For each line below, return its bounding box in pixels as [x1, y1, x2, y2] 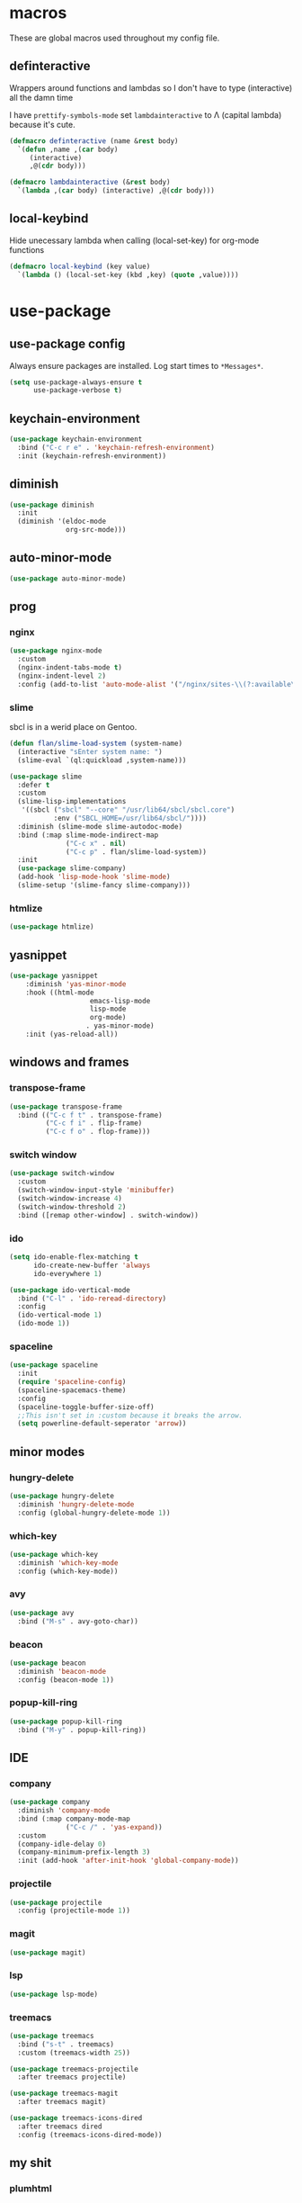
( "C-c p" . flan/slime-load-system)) [66, 847, 207, 857]
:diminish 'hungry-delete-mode [17, 1499, 135, 1509]
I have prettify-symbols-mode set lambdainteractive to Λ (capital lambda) [9, 109, 282, 120]
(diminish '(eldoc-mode [17, 517, 106, 526]
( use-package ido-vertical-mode [9, 1285, 130, 1294]
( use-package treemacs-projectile [9, 2064, 139, 2073]
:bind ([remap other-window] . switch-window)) [17, 1210, 200, 1219]
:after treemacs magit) [17, 2098, 106, 2107]
